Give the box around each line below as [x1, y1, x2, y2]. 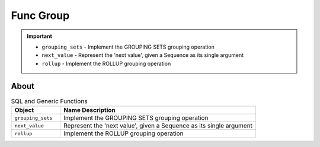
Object [14, 106, 34, 114]
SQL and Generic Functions [11, 97, 88, 105]
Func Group [11, 9, 70, 22]
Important [27, 33, 53, 40]
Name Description [63, 106, 116, 114]
